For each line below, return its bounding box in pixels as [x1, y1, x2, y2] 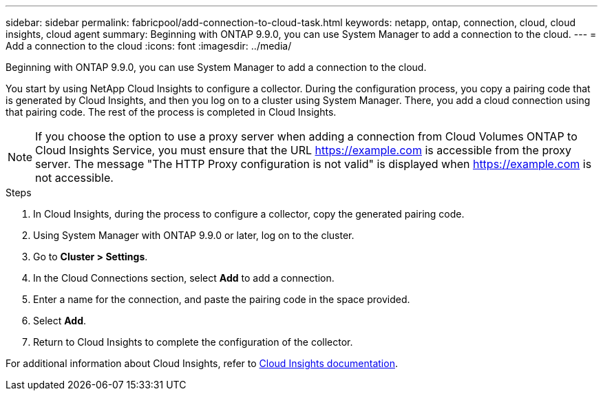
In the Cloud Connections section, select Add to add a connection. [33, 272, 335, 284]
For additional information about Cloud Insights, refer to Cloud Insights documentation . [6, 357, 398, 369]
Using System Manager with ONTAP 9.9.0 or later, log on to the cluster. [33, 229, 355, 241]
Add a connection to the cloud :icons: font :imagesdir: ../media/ [6, 40, 292, 52]
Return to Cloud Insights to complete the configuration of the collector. [33, 336, 353, 348]
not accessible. [35, 171, 114, 185]
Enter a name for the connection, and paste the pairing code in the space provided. [33, 293, 410, 305]
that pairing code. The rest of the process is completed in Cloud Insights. [6, 106, 337, 118]
